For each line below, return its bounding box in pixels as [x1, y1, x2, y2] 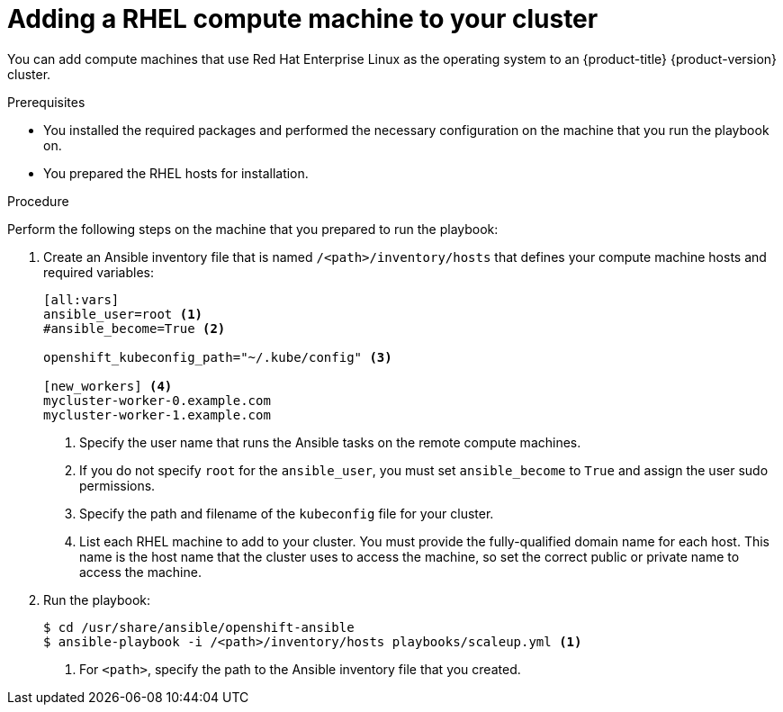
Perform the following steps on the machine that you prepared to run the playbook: [7, 221, 499, 237]
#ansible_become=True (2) [43, 320, 226, 336]
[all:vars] [43, 292, 120, 307]
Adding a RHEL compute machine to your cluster [7, 4, 598, 34]
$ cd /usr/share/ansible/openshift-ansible [43, 619, 355, 635]
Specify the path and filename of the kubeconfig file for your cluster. [79, 505, 494, 521]
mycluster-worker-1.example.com [43, 407, 271, 422]
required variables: [43, 264, 155, 280]
